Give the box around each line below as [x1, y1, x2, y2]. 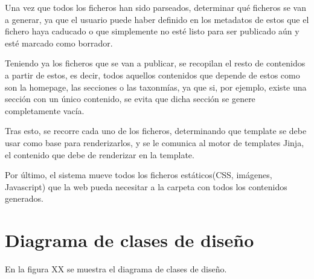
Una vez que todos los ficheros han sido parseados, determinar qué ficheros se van [5, 1, 306, 13]
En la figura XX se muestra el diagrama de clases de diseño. [5, 263, 227, 275]
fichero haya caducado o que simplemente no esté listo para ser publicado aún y [5, 25, 300, 37]
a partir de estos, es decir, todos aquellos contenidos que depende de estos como [5, 68, 300, 81]
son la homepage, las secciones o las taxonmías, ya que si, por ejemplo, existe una [5, 80, 307, 93]
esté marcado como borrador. [5, 36, 113, 49]
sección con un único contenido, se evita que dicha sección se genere [5, 92, 255, 105]
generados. [5, 192, 43, 205]
